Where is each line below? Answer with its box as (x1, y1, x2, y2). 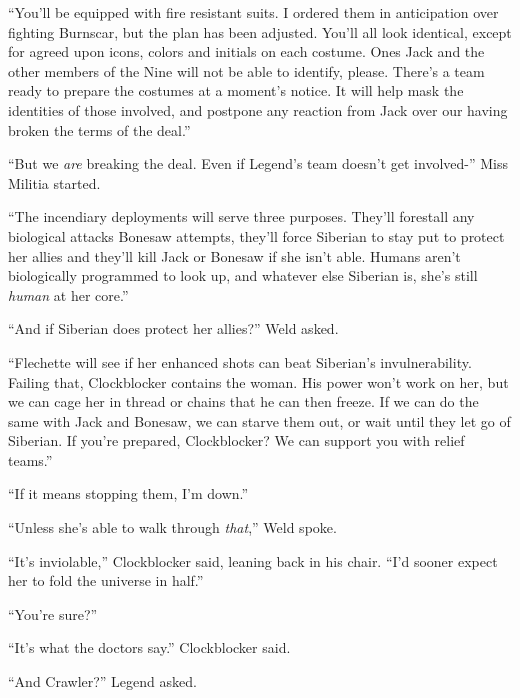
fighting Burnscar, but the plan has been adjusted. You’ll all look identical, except (8, 21, 512, 42)
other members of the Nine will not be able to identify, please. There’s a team (8, 60, 485, 81)
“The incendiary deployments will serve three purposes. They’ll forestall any (8, 206, 475, 227)
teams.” (8, 449, 53, 470)
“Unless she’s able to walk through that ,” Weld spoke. (8, 517, 337, 538)
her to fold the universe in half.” (8, 570, 204, 591)
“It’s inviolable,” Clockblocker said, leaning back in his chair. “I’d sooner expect (8, 550, 498, 571)
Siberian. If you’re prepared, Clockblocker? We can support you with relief (8, 430, 465, 451)
